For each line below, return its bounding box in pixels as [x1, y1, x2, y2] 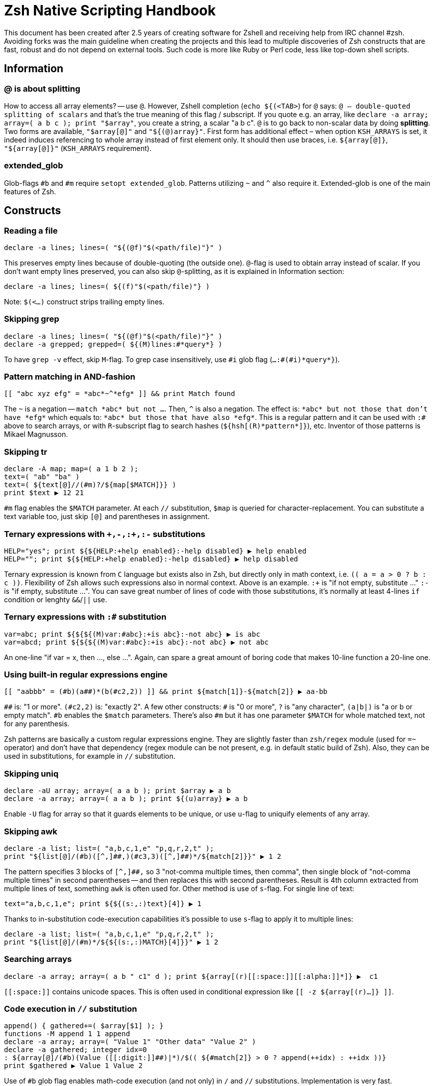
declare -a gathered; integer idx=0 [4, 1046, 147, 1054]
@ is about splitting [4, 83, 80, 94]
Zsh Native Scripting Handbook [4, 2, 216, 19]
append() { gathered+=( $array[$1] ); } [4, 1022, 164, 1030]
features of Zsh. [4, 187, 56, 196]
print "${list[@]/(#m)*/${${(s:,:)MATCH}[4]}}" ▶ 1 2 [4, 938, 218, 946]
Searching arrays [4, 954, 72, 964]
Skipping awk [4, 826, 57, 836]
